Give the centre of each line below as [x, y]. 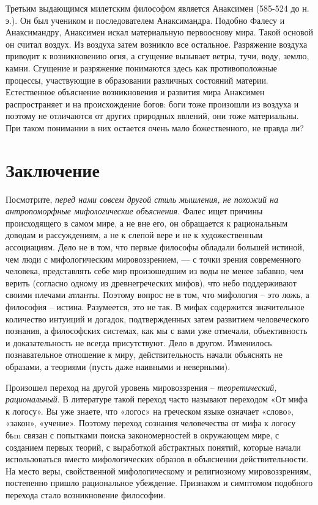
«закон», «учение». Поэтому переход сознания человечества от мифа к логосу [151, 423]
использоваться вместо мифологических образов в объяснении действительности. [157, 459]
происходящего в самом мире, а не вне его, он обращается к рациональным [147, 223]
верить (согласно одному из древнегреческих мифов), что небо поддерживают [151, 282]
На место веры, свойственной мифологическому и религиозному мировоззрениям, [158, 470]
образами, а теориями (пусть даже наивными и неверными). [118, 366]
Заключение [53, 169]
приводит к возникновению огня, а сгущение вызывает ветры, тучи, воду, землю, [157, 56]
